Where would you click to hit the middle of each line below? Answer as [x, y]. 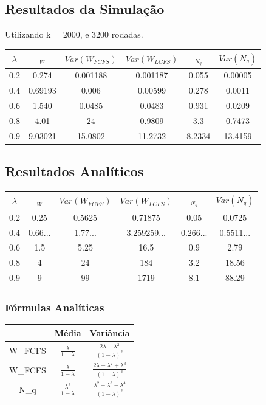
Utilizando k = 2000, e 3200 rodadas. [74, 34]
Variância [110, 332]
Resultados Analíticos [74, 171]
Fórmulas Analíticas [55, 307]
